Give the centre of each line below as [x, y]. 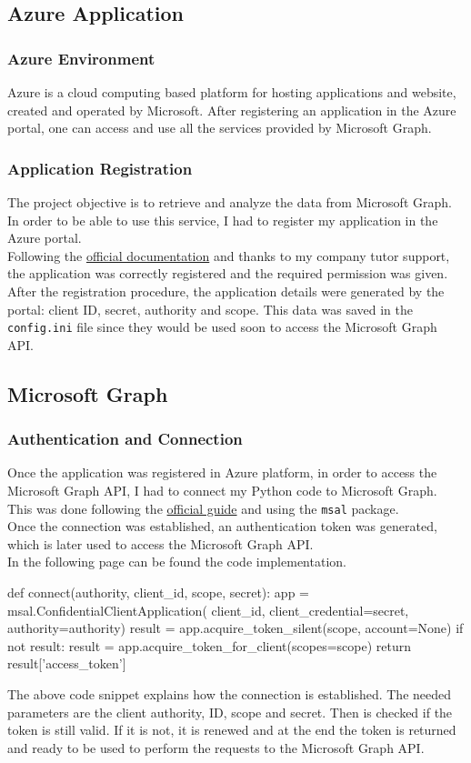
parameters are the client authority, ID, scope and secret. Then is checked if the [230, 712]
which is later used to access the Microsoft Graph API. [160, 543]
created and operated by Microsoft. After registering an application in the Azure [232, 110]
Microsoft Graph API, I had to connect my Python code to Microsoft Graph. [222, 490]
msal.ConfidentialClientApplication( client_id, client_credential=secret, [208, 610]
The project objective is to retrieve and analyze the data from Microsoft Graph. [230, 202]
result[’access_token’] [67, 663]
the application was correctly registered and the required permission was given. [228, 273]
